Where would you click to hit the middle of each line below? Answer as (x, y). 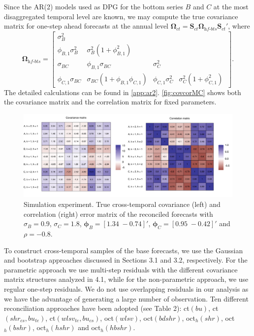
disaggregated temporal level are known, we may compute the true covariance (121, 16)
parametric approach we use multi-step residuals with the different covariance (121, 269)
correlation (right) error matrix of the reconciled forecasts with (118, 214)
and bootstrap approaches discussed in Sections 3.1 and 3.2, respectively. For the (126, 260)
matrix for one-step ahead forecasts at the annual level (86, 26)
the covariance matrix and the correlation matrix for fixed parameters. (110, 102)
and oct (89, 327)
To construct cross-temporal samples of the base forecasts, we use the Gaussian (124, 250)
